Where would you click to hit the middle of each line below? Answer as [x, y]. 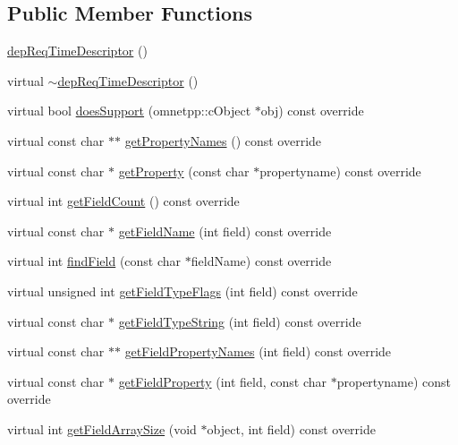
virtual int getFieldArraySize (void [102, 428]
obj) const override [312, 111]
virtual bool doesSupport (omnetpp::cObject [129, 111]
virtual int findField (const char [94, 261]
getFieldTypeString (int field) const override [240, 321]
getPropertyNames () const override [223, 140]
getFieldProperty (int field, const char [223, 381]
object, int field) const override [291, 428]
